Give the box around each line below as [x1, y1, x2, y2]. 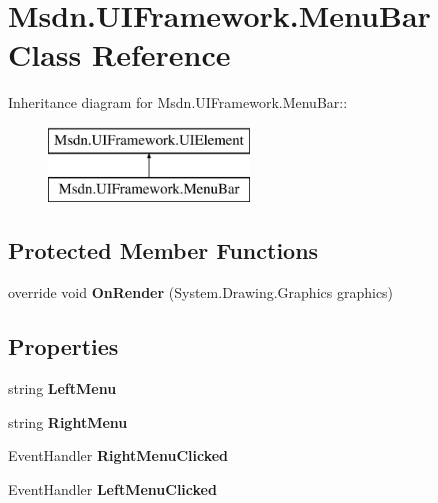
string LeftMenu [8, 378, 117, 399]
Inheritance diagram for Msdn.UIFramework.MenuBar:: [8, 92, 348, 113]
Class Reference [8, 34, 231, 75]
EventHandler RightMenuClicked [8, 445, 229, 466]
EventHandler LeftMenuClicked [8, 478, 217, 499]
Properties [8, 331, 119, 362]
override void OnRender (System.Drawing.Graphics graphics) [8, 282, 394, 303]
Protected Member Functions [8, 235, 319, 266]
